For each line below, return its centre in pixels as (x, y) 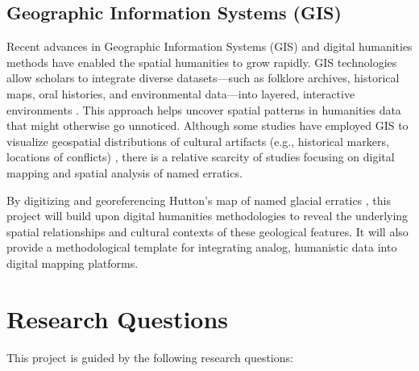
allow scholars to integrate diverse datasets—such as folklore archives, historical (203, 78)
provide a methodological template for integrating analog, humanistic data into (202, 247)
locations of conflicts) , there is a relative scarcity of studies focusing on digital (201, 157)
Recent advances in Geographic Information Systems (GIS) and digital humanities (209, 46)
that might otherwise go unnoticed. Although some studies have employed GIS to (207, 125)
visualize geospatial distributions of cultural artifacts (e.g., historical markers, (198, 141)
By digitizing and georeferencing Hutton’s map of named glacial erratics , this (199, 200)
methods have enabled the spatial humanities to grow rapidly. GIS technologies (202, 62)
